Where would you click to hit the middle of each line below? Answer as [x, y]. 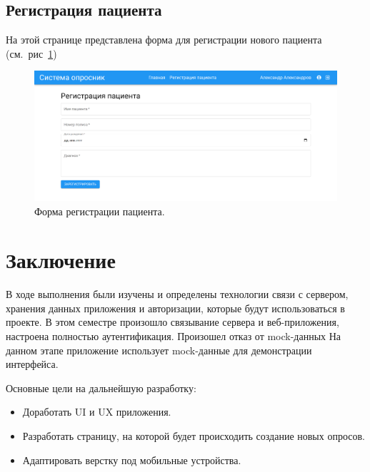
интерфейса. [32, 364]
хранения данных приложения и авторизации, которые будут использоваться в [175, 308]
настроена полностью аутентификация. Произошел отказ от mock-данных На [174, 336]
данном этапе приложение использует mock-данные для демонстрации [159, 350]
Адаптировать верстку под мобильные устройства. [132, 460]
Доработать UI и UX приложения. [97, 412]
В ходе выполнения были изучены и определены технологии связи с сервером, [177, 294]
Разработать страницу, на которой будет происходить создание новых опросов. [194, 436]
